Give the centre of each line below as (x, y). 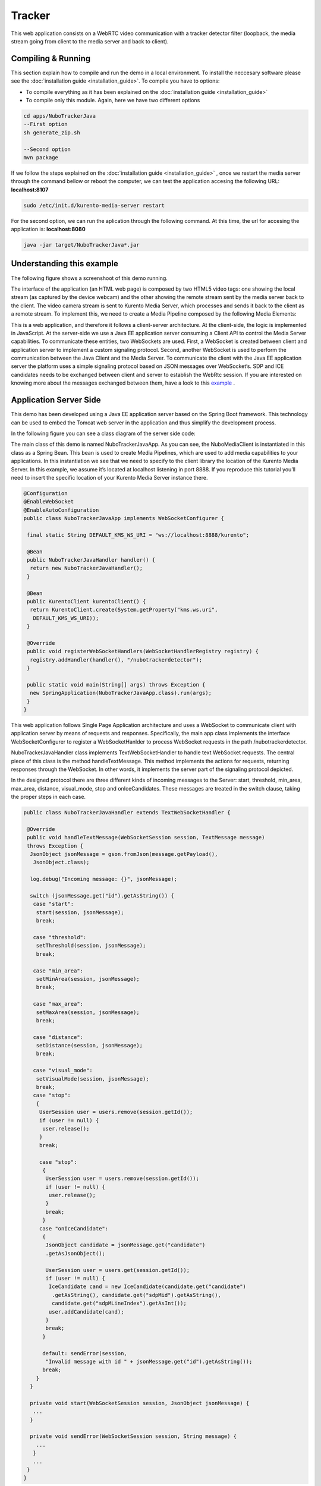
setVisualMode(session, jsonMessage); (92, 1079)
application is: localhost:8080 (48, 229)
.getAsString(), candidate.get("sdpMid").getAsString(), (136, 1295)
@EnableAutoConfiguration (61, 510)
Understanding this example (65, 264)
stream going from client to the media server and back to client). (90, 41)
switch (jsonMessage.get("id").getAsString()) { (102, 896)
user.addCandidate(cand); (86, 1312)
